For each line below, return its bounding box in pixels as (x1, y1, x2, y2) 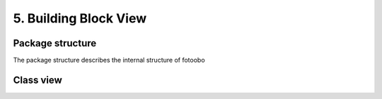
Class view (13, 74, 63, 86)
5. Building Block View (13, 11, 147, 26)
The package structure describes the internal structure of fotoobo (13, 56, 205, 65)
